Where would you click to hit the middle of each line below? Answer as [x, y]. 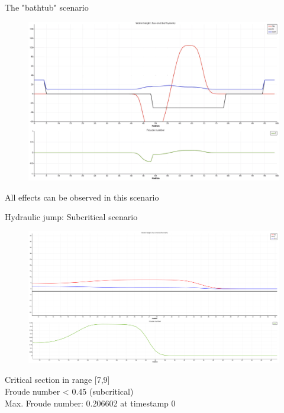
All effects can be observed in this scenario [82, 197]
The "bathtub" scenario [47, 7]
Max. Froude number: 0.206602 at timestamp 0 [90, 403]
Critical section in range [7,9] [57, 380]
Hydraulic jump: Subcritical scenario [71, 217]
